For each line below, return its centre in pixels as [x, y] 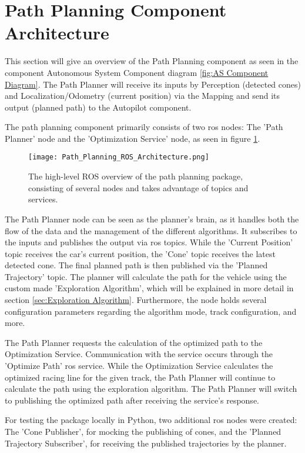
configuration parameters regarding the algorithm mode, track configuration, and [151, 311]
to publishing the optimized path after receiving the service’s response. [132, 400]
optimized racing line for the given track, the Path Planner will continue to [140, 377]
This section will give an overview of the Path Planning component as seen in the [152, 61]
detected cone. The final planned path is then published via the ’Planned [136, 265]
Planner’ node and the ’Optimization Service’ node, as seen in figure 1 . [133, 138]
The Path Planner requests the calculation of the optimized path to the [134, 342]
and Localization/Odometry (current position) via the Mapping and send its [143, 96]
